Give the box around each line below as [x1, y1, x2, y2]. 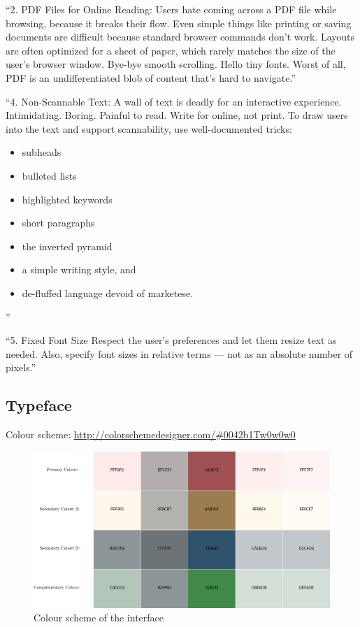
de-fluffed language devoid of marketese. [22, 285, 194, 300]
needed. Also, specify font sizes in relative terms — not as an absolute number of [6, 346, 353, 361]
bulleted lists [22, 168, 77, 182]
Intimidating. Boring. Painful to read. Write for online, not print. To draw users [6, 108, 348, 122]
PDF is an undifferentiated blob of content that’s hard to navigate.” [6, 70, 296, 85]
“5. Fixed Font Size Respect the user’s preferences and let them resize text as [6, 333, 337, 347]
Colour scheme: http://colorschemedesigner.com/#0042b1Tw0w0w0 [6, 427, 296, 442]
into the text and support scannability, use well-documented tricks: [6, 121, 292, 136]
